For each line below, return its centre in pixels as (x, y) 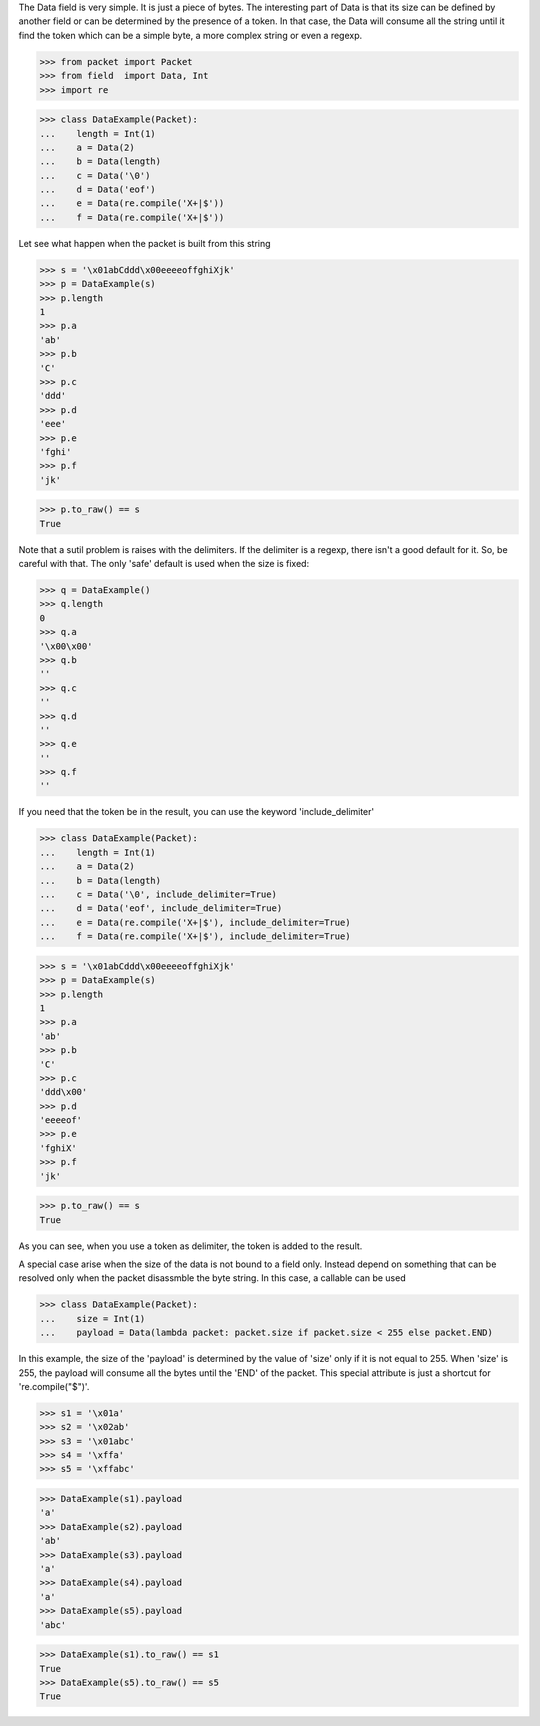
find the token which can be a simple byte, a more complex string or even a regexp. (190, 35)
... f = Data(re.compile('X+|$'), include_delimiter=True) (195, 936)
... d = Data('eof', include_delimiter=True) (161, 908)
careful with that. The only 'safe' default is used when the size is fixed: (164, 564)
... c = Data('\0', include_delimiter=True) (158, 894)
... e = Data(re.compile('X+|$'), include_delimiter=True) (195, 922)
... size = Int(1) (92, 1318)
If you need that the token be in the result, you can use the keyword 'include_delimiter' (196, 812)
